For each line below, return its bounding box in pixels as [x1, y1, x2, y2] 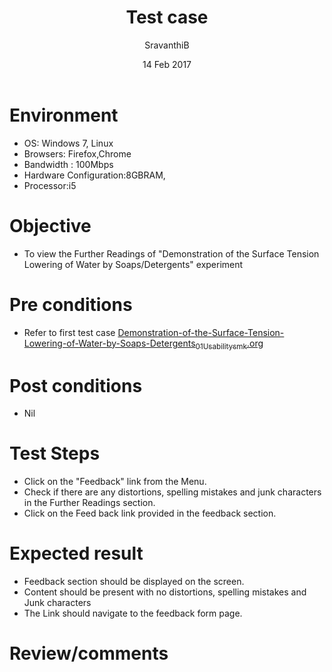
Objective [9, 214, 92, 237]
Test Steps [9, 442, 101, 465]
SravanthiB [144, 39, 190, 51]
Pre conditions [9, 293, 133, 316]
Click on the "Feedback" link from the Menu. [23, 476, 207, 488]
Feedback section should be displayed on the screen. [23, 576, 245, 588]
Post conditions [9, 374, 143, 397]
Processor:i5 [23, 179, 77, 191]
